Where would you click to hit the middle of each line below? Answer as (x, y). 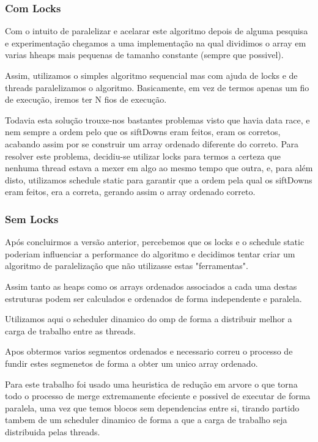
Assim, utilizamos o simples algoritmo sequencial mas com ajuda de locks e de (151, 75)
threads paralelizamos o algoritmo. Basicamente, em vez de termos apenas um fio (157, 87)
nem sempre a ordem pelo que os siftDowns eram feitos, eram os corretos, (143, 132)
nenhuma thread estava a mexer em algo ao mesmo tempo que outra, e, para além (159, 168)
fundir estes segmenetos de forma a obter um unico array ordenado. (131, 363)
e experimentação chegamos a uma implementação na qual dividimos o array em (156, 42)
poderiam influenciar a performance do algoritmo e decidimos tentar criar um (150, 253)
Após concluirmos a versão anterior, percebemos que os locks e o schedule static (155, 242)
